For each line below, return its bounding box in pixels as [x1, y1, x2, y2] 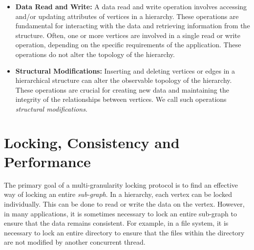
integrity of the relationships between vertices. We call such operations [15, 94, 227, 104]
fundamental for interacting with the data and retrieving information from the [15, 20, 250, 31]
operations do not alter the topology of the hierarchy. [15, 49, 175, 59]
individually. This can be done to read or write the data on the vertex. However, [4, 199, 245, 209]
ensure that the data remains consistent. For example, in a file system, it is [4, 218, 229, 228]
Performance [4, 151, 91, 171]
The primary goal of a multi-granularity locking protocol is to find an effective [4, 179, 238, 190]
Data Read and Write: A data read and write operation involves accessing [15, 1, 247, 11]
